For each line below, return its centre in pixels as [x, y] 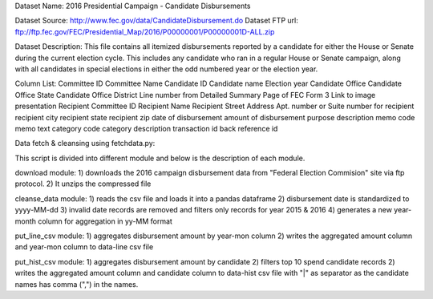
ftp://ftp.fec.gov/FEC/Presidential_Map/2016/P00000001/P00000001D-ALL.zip [145, 31]
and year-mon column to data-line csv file [84, 247]
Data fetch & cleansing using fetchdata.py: [85, 143]
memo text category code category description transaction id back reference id [146, 128]
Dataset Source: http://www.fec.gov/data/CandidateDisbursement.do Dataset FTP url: [156, 21]
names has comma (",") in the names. [77, 284]
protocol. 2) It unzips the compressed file [83, 184]
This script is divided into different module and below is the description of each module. [160, 158]
